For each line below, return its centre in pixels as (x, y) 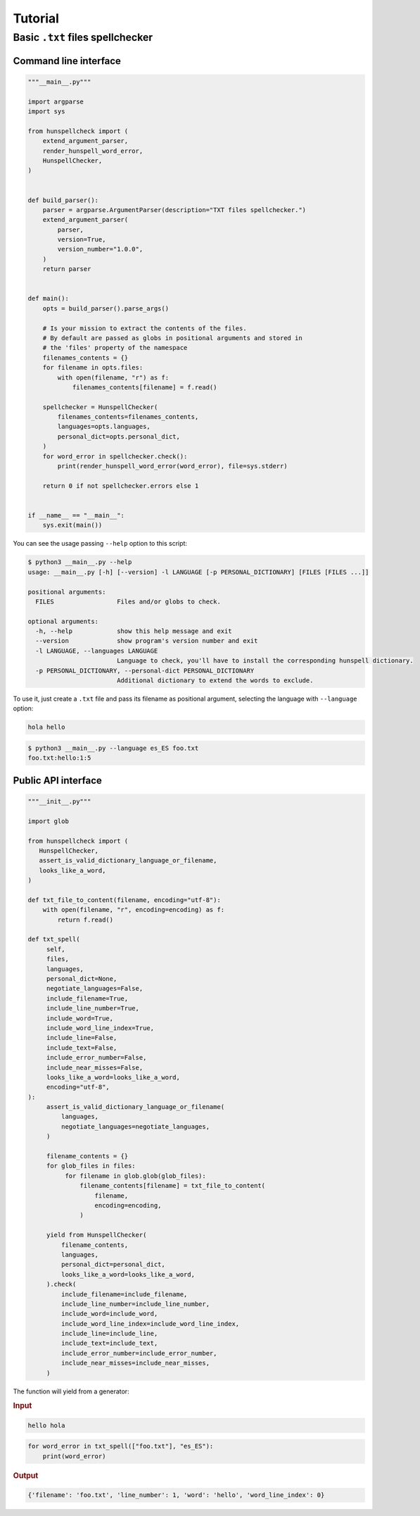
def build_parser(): (63, 200)
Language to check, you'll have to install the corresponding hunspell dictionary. (265, 661)
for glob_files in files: (91, 1166)
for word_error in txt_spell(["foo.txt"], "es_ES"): (121, 1446)
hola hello (46, 727)
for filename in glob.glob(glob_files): (135, 1176)
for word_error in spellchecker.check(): (115, 456)
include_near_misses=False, (95, 1067)
